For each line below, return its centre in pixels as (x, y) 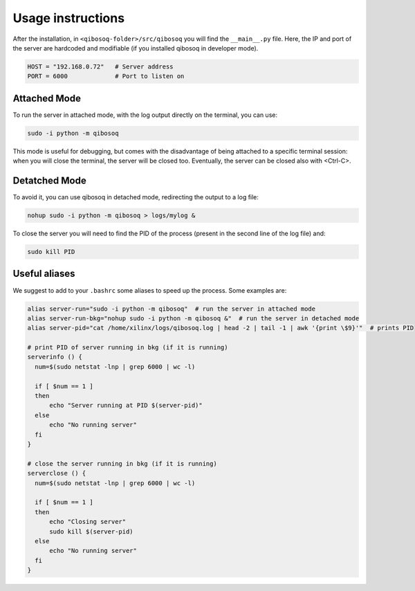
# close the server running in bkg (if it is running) (122, 463)
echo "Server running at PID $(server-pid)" (126, 406)
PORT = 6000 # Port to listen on (106, 76)
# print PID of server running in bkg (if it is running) (128, 347)
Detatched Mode (49, 180)
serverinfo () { (55, 357)
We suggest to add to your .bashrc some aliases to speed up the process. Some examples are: (150, 290)
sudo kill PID (51, 252)
